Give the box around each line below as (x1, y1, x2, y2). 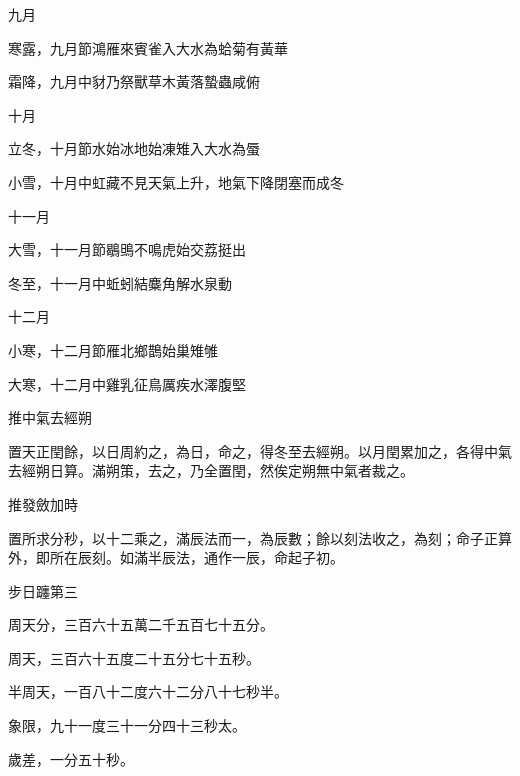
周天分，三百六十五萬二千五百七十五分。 (8, 614, 274, 635)
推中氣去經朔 (8, 407, 92, 428)
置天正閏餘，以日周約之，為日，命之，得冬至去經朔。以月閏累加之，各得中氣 (8, 440, 512, 461)
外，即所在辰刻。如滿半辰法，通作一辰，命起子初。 (8, 547, 344, 568)
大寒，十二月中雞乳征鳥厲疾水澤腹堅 (8, 373, 246, 394)
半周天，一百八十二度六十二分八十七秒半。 (8, 681, 288, 702)
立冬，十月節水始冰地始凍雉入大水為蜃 (8, 138, 260, 159)
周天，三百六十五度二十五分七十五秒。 (8, 647, 260, 668)
